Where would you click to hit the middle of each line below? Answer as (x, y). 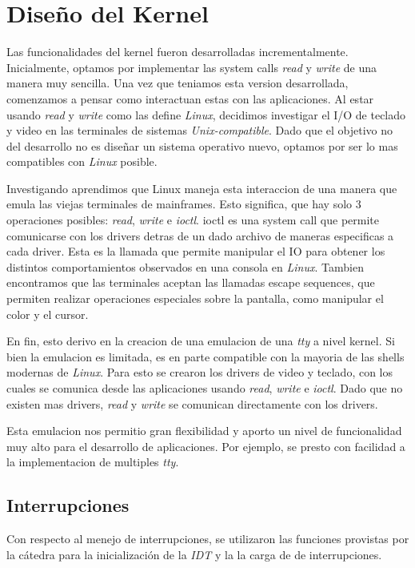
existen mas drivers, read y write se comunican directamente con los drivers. (192, 403)
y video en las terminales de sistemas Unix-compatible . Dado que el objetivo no (200, 130)
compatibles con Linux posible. (82, 161)
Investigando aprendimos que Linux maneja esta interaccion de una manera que (202, 188)
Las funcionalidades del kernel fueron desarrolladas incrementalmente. (178, 52)
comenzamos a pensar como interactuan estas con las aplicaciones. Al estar (190, 98)
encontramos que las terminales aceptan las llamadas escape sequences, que (191, 282)
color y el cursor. (48, 314)
